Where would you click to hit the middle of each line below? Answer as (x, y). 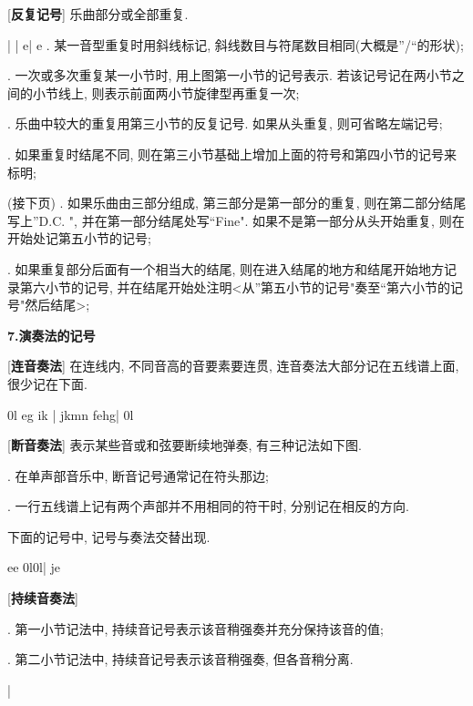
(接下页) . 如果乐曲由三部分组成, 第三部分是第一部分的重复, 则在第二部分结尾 (237, 203)
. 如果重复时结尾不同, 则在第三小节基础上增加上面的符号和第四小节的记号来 (232, 153)
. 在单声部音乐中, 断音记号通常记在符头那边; (138, 475)
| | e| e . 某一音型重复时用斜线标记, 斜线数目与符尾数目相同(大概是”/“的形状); (236, 44)
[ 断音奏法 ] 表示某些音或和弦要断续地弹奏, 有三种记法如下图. (185, 445)
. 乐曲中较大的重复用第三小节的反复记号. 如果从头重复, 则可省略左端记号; (225, 123)
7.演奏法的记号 (51, 335)
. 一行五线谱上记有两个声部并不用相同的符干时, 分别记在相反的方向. (208, 506)
